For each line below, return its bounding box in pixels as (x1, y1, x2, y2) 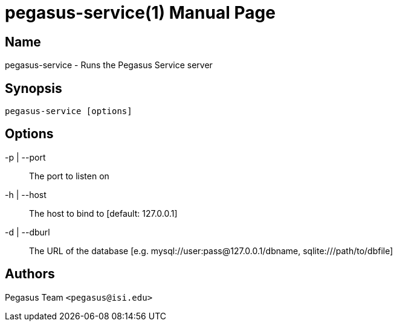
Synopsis (5, 80, 62, 96)
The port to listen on (29, 170, 109, 181)
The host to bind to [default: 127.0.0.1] (29, 208, 178, 219)
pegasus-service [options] (5, 106, 132, 117)
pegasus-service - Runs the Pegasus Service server (5, 60, 213, 71)
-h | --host (5, 189, 47, 200)
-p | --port (5, 152, 46, 162)
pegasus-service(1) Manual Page (5, 2, 276, 23)
